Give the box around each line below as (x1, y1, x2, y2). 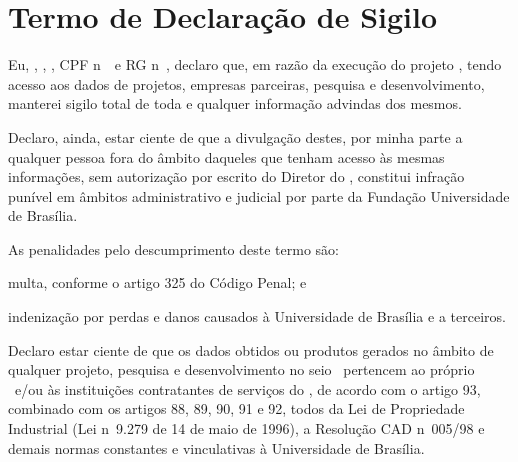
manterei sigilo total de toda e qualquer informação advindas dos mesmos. (8, 93, 462, 114)
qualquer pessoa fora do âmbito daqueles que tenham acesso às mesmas (8, 146, 445, 167)
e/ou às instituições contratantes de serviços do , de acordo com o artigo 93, (14, 378, 481, 399)
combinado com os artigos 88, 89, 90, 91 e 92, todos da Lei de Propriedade (8, 398, 465, 419)
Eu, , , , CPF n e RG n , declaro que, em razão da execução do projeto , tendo (8, 54, 502, 75)
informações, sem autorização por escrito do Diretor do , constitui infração (8, 166, 465, 187)
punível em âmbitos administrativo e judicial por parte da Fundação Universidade (8, 185, 510, 206)
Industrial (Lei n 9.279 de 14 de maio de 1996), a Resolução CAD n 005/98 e (8, 418, 485, 439)
